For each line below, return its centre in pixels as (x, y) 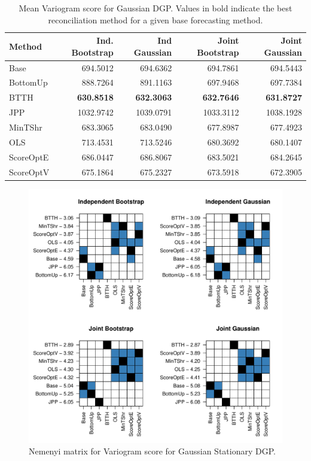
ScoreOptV (29, 172)
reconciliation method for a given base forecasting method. (155, 19)
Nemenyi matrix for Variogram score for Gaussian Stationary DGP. (152, 451)
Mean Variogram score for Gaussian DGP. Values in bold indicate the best (155, 8)
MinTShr (26, 127)
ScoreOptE (29, 157)
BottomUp (28, 82)
